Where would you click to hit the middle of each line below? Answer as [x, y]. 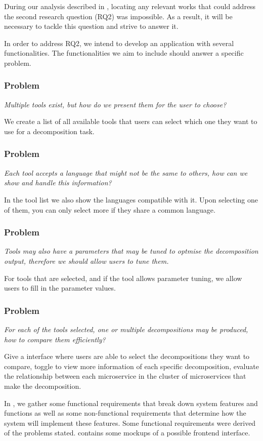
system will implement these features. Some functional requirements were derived [130, 423]
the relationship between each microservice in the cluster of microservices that [125, 376]
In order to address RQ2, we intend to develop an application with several [119, 43]
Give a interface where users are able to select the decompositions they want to [127, 356]
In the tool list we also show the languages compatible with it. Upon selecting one [131, 199]
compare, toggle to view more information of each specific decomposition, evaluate [131, 366]
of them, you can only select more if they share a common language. [110, 209]
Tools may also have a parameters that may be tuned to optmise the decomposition [131, 251]
